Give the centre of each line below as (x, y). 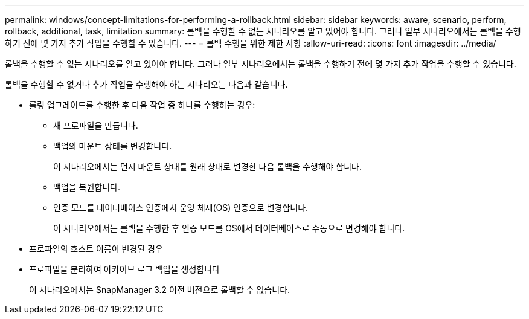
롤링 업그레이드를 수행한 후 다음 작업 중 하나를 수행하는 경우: (142, 105)
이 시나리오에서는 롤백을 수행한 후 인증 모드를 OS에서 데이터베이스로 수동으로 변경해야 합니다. (229, 228)
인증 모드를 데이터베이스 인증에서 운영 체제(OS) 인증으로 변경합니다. (181, 208)
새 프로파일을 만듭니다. (96, 125)
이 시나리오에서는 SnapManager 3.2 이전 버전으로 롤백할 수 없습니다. (160, 290)
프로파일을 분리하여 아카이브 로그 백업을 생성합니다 (124, 269)
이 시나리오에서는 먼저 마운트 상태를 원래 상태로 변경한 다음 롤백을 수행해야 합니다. (208, 166)
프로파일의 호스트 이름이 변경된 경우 (96, 249)
